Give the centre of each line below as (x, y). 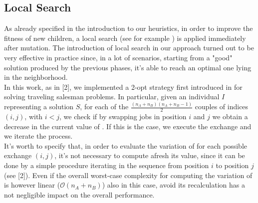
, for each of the (104, 106)
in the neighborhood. (36, 77)
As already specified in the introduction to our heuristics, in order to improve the (129, 28)
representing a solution (39, 106)
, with (34, 116)
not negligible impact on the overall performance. (79, 194)
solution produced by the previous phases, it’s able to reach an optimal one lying (128, 67)
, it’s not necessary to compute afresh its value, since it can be (150, 155)
